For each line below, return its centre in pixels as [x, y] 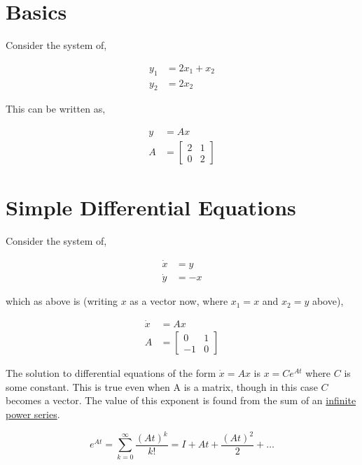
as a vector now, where [179, 301]
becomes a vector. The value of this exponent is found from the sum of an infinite [181, 400]
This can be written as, [56, 109]
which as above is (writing [62, 301]
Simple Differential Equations [151, 207]
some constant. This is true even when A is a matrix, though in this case [162, 386]
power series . [33, 414]
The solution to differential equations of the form [111, 373]
